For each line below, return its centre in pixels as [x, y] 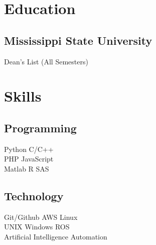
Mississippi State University [78, 40]
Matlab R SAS [27, 168]
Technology [34, 195]
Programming [40, 128]
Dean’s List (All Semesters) [46, 61]
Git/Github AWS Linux [41, 217]
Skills [23, 96]
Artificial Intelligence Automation [56, 236]
